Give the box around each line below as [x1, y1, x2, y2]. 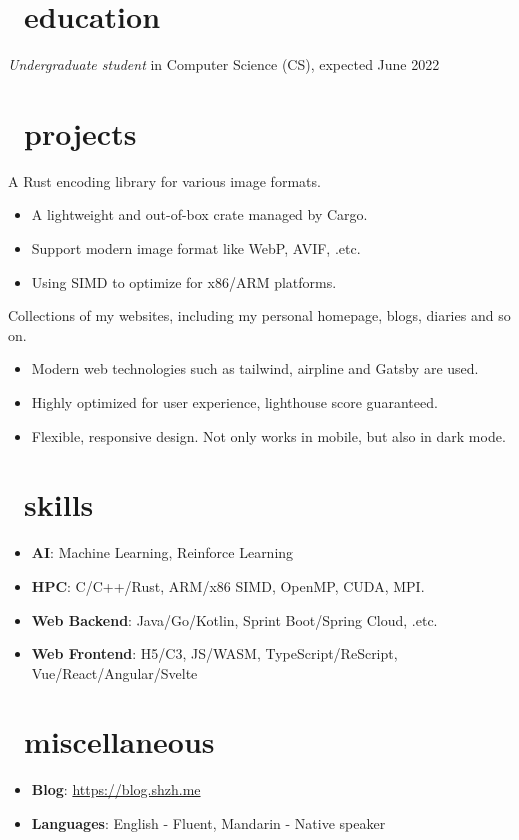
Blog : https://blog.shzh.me [31, 779, 201, 800]
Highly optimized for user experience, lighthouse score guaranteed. [31, 392, 438, 412]
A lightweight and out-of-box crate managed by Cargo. [31, 204, 368, 225]
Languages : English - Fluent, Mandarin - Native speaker [31, 813, 386, 833]
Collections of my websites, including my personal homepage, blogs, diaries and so [8, 305, 511, 326]
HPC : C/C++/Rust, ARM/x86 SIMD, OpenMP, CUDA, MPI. [31, 575, 425, 596]
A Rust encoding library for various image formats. [8, 170, 321, 191]
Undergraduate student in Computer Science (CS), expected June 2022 [8, 54, 440, 75]
